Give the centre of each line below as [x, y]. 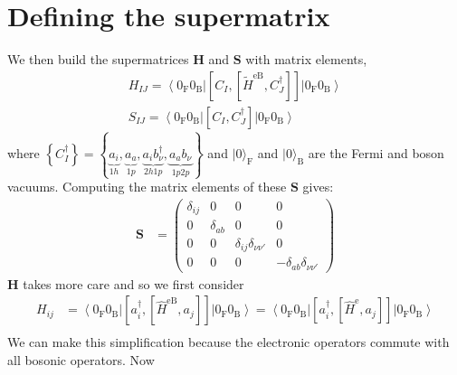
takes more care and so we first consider [133, 283]
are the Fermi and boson [376, 152]
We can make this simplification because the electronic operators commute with [228, 342]
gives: [318, 187]
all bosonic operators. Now [81, 359]
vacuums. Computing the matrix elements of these [147, 187]
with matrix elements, [306, 59]
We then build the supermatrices [98, 59]
